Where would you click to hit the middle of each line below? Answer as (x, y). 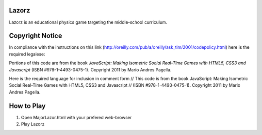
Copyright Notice (36, 36)
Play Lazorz (33, 124)
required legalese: (27, 54)
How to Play (27, 106)
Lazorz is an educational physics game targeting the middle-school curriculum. (88, 22)
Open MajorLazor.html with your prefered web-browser (76, 117)
